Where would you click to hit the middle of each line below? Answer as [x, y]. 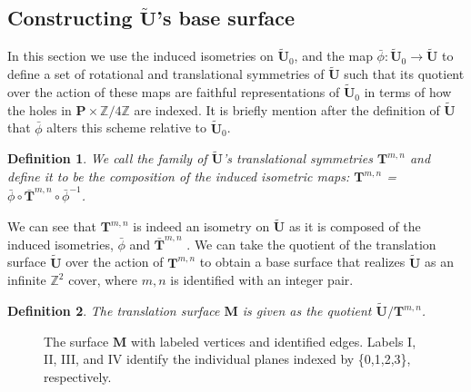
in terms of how [408, 92]
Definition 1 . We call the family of [107, 158]
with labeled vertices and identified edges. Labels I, [273, 341]
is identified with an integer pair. [262, 280]
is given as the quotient [307, 311]
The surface [76, 341]
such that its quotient [404, 74]
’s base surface [226, 18]
